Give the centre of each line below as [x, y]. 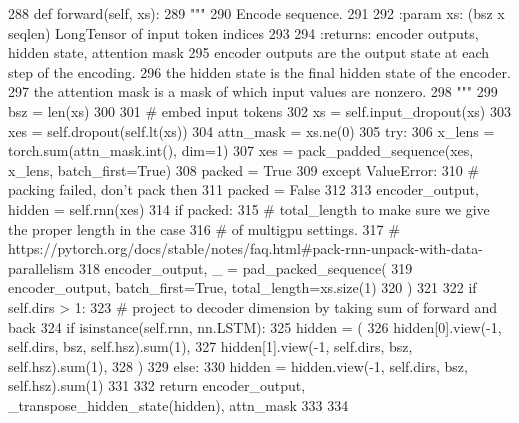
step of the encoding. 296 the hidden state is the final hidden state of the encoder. [259, 71]
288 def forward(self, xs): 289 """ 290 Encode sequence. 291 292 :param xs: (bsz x [256, 13]
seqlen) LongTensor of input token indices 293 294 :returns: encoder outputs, [243, 32]
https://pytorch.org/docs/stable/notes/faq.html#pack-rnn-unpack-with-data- [245, 248]
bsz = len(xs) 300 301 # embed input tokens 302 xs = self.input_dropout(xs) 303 [259, 110]
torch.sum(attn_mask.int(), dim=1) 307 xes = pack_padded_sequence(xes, [241, 150]
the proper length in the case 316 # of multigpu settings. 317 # [204, 228]
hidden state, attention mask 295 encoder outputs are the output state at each [249, 52]
